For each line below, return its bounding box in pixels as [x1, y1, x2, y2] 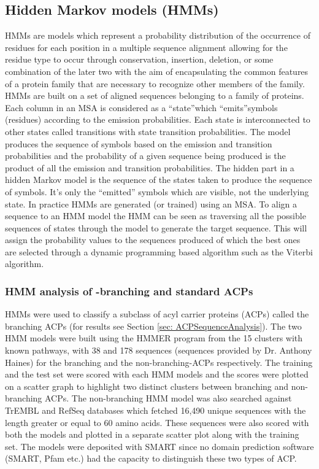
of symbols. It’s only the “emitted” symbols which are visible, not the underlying [5, 185, 309, 198]
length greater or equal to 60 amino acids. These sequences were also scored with [5, 416, 309, 428]
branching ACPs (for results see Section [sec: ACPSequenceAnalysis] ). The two [5, 319, 302, 332]
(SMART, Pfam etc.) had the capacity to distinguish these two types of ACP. [5, 452, 297, 465]
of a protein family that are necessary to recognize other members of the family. [5, 77, 305, 90]
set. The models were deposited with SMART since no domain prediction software [5, 440, 314, 452]
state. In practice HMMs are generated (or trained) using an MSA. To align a [5, 197, 298, 210]
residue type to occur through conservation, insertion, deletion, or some [5, 53, 274, 66]
